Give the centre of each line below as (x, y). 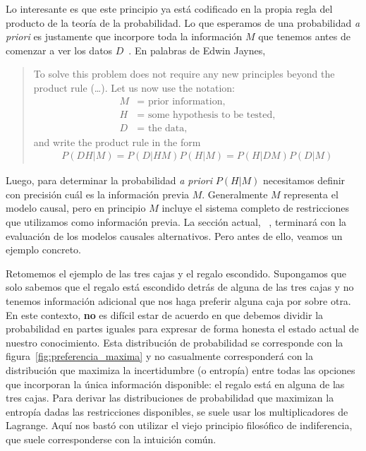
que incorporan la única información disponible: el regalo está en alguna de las (175, 384)
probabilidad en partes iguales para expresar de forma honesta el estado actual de (182, 329)
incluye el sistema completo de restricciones (255, 208)
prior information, (187, 101)
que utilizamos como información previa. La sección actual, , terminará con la (176, 222)
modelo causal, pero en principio (76, 208)
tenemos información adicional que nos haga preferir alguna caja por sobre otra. (178, 301)
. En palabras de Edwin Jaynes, (197, 50)
